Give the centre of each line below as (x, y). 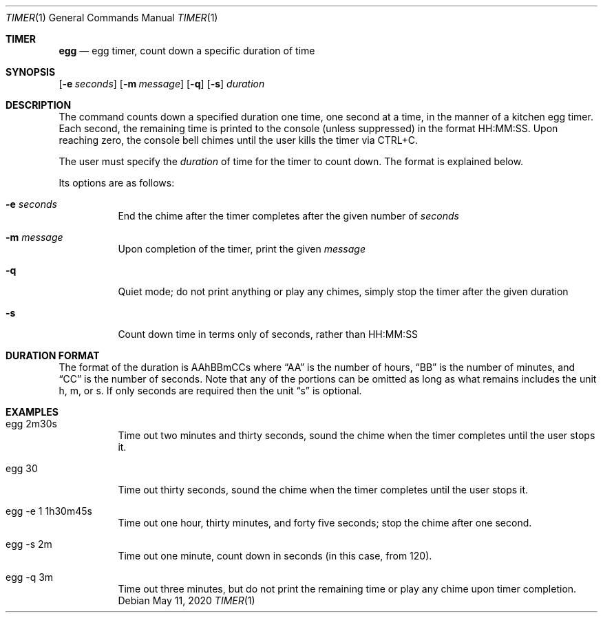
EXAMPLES (32, 412)
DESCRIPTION (39, 105)
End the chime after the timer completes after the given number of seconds (288, 216)
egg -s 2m (29, 544)
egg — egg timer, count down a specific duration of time (187, 51)
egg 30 (22, 468)
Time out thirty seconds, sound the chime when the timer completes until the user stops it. (323, 490)
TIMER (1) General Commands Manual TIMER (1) (112, 18)
